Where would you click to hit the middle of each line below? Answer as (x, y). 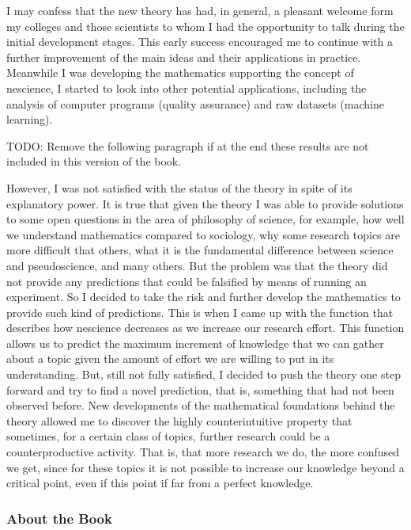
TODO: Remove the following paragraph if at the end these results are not (188, 145)
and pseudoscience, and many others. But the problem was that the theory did (197, 265)
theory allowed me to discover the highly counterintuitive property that (179, 420)
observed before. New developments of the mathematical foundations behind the (201, 405)
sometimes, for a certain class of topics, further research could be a (168, 436)
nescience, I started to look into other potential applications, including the (187, 88)
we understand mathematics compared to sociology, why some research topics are (203, 234)
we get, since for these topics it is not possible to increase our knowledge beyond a (205, 467)
